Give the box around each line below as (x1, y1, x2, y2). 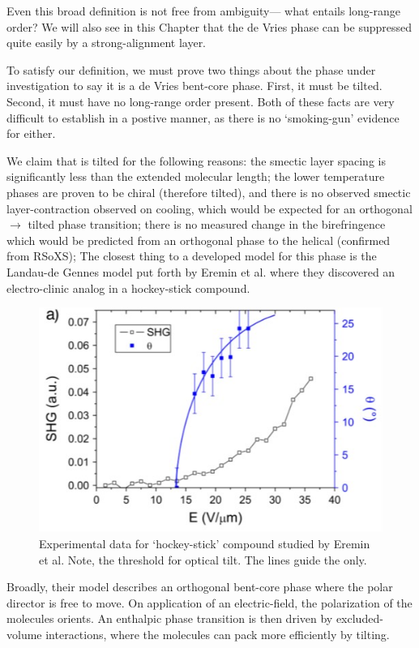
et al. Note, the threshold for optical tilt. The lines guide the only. (39, 551, 367, 568)
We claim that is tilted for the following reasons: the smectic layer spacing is (6, 152, 386, 169)
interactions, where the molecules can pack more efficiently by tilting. (45, 626, 390, 643)
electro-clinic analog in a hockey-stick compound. (6, 279, 250, 296)
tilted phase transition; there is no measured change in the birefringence (28, 216, 386, 233)
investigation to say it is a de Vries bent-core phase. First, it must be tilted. (6, 77, 383, 94)
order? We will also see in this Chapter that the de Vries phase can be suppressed (6, 18, 413, 35)
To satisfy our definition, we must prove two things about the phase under (6, 61, 376, 78)
